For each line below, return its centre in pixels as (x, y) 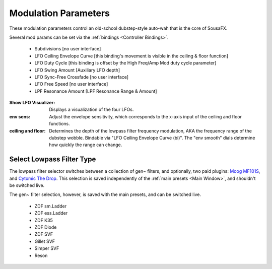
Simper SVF (47, 248)
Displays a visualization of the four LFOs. (91, 110)
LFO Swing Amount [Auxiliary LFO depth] (77, 70)
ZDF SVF (44, 234)
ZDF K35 (44, 220)
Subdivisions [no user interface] (68, 49)
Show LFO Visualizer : (32, 103)
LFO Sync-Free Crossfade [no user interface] (81, 77)
